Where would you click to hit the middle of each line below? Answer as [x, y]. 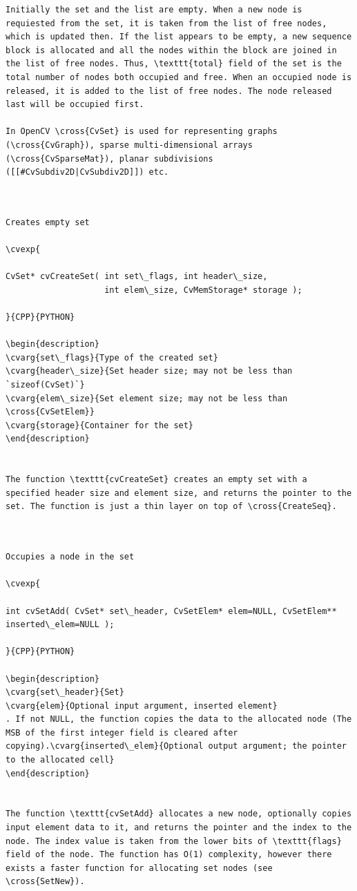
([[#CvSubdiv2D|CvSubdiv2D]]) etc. [87, 172]
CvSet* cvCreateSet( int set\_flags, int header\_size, [137, 277]
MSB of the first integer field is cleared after [122, 732]
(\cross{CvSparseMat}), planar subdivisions [109, 159]
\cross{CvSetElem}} [50, 412]
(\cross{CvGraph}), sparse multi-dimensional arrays [129, 145]
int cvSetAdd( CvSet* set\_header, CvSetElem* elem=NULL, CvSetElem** [171, 611]
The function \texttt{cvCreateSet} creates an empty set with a [156, 480]
